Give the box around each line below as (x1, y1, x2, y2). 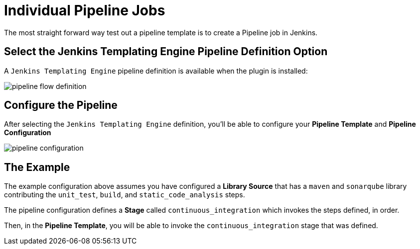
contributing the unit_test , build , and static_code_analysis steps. (4, 190, 245, 199)
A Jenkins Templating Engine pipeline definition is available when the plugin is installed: (4, 66, 308, 75)
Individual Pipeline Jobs (4, 2, 165, 19)
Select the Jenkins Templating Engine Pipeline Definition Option (4, 45, 328, 58)
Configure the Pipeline (4, 99, 118, 112)
